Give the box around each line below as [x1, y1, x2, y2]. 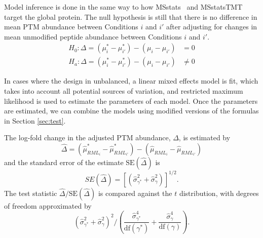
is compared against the [98, 187, 172, 198]
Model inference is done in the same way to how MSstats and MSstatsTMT [4, 2, 243, 12]
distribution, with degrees [179, 187, 259, 198]
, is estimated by [178, 132, 231, 143]
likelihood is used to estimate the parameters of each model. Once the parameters [4, 95, 258, 106]
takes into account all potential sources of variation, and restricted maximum [4, 86, 243, 96]
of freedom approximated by [4, 200, 92, 211]
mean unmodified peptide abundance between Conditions [4, 31, 182, 42]
